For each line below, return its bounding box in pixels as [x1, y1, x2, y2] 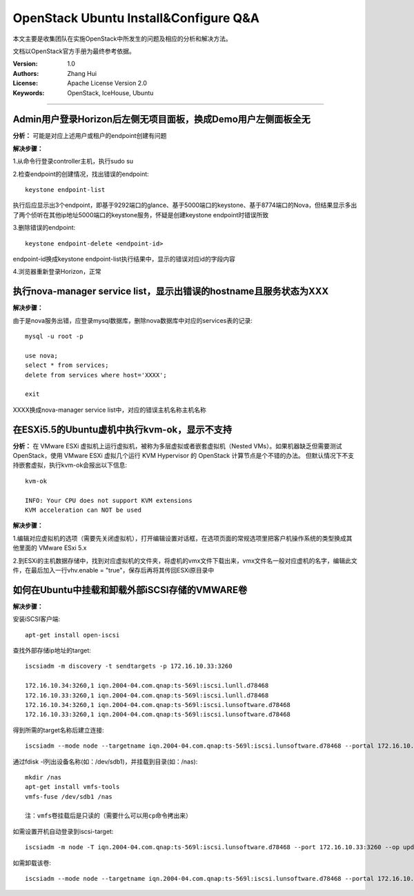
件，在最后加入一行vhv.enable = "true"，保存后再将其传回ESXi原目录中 [12, 566, 215, 574]
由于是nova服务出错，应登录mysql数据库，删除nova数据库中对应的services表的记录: [12, 316, 253, 324]
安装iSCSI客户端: [12, 615, 61, 624]
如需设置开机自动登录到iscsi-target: [12, 827, 114, 835]
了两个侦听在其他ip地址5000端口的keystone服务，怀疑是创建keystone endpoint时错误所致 [12, 210, 269, 219]
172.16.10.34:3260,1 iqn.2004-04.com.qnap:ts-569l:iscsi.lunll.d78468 [25, 681, 269, 690]
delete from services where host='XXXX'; [25, 371, 167, 379]
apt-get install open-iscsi [25, 631, 120, 639]
